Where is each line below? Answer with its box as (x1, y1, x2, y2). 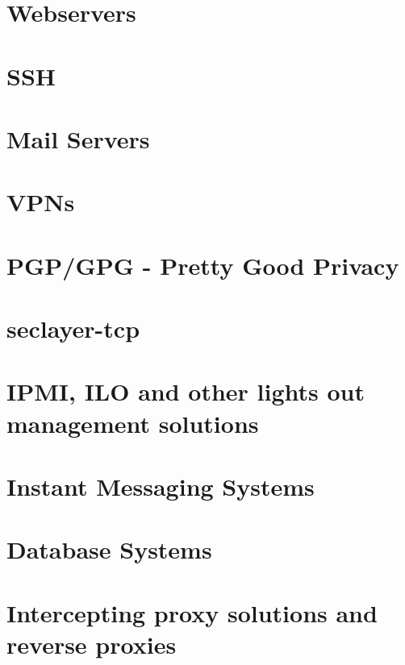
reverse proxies (6, 627, 177, 660)
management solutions (6, 406, 259, 439)
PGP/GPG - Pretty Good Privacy (6, 248, 399, 281)
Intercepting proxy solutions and (6, 596, 378, 629)
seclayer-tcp (6, 312, 140, 345)
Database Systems (6, 533, 212, 566)
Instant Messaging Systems (6, 470, 315, 502)
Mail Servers (6, 122, 150, 155)
